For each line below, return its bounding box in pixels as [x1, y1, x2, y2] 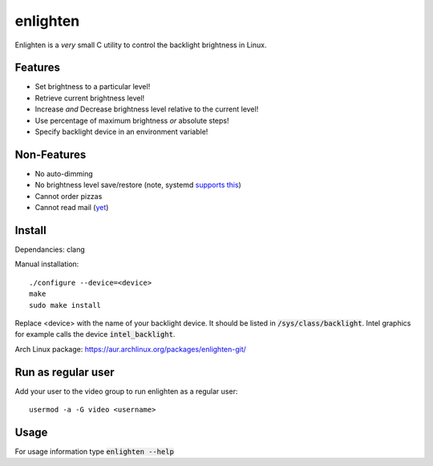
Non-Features [14, 148, 87, 161]
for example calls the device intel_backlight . [14, 330, 176, 339]
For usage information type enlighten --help [14, 446, 174, 456]
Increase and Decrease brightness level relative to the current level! [34, 104, 259, 114]
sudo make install [29, 301, 102, 310]
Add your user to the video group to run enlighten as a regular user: [14, 386, 238, 396]
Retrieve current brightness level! [34, 93, 145, 103]
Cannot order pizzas [34, 191, 103, 201]
